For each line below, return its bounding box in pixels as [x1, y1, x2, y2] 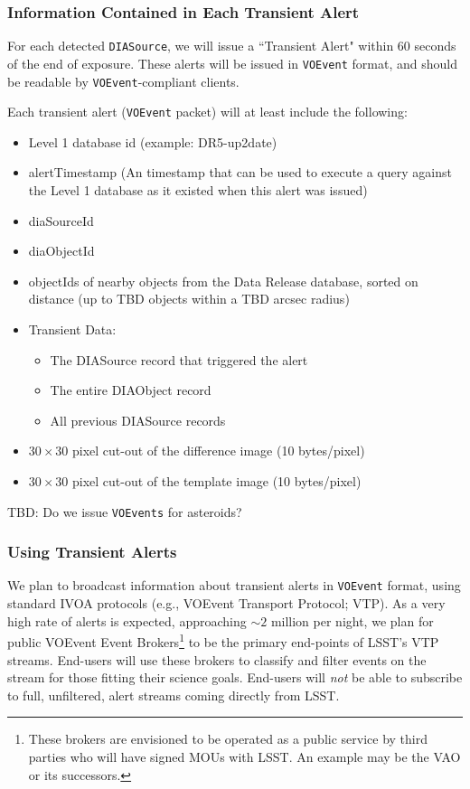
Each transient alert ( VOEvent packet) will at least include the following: [7, 102, 408, 121]
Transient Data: [28, 320, 117, 338]
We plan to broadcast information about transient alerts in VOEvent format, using [7, 576, 461, 595]
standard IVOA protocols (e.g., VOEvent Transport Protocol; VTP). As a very [7, 594, 446, 613]
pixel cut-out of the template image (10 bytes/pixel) [72, 471, 362, 490]
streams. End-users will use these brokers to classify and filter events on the [7, 650, 427, 669]
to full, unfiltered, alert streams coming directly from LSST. [7, 685, 340, 704]
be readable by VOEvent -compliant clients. [7, 71, 240, 90]
